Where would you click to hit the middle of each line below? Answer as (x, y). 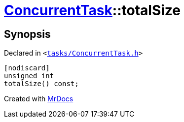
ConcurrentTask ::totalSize (92, 10)
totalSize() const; (41, 84)
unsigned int (29, 76)
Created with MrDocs (39, 99)
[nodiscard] (27, 68)
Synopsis (27, 34)
